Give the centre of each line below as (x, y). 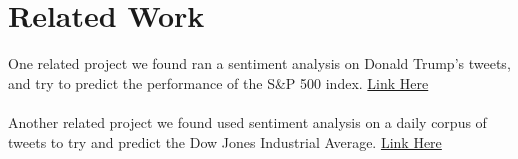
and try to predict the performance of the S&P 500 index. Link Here (218, 82)
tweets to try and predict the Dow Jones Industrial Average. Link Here (225, 141)
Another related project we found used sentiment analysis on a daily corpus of (247, 121)
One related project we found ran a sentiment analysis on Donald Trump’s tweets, (259, 63)
